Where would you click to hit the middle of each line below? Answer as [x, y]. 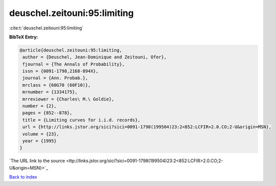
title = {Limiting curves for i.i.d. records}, [82, 120]
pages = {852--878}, [47, 113]
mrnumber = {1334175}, [50, 92]
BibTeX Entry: [24, 37]
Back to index [23, 177]
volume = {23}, [41, 134]
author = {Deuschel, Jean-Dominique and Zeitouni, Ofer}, [94, 57]
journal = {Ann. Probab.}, [55, 78]
